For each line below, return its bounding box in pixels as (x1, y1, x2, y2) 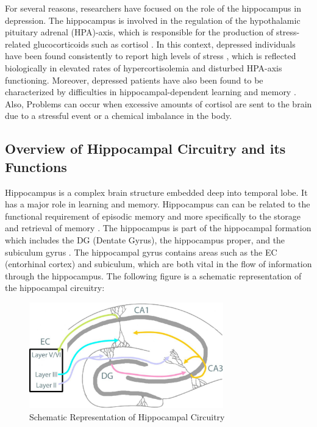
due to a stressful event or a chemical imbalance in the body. (5, 109, 232, 122)
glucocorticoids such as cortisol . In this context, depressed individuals (33, 37, 296, 50)
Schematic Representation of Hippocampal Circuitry (29, 410, 225, 423)
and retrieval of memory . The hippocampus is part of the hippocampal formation (5, 221, 312, 234)
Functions (5, 157, 67, 176)
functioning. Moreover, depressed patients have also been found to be (5, 73, 263, 86)
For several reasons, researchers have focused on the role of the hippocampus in (5, 2, 301, 14)
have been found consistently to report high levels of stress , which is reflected (5, 49, 296, 62)
